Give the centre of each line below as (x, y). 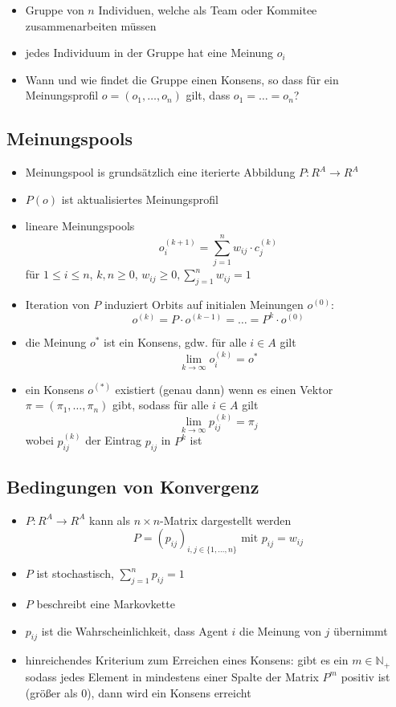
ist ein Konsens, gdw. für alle (175, 341)
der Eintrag (114, 440)
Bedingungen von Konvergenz (133, 487)
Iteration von (57, 304)
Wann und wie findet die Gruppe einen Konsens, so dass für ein (182, 79)
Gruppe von (55, 10)
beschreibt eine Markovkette (106, 604)
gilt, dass (208, 95)
